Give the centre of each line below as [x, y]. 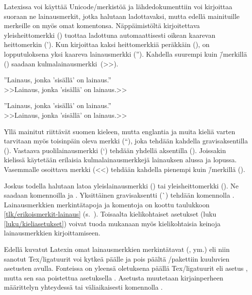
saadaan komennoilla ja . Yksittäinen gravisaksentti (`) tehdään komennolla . [119, 195]
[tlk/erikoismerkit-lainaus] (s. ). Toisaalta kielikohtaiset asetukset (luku [110, 214]
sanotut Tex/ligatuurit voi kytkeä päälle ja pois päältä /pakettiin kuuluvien [117, 258]
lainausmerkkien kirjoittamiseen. [52, 233]
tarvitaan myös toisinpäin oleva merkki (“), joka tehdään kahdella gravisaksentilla [126, 141]
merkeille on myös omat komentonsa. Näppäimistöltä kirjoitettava [102, 25]
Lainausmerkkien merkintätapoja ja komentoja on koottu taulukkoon [107, 204]
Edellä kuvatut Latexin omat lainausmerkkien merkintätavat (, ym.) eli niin [117, 249]
